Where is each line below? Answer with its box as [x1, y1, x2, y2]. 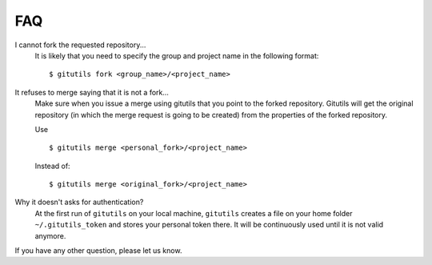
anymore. [34, 231, 66, 240]
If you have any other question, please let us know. [14, 246, 182, 255]
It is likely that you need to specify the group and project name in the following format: [34, 50, 319, 60]
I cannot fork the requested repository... [14, 40, 146, 50]
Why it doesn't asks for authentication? [14, 197, 144, 207]
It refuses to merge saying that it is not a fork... [14, 87, 170, 97]
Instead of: [34, 161, 71, 171]
